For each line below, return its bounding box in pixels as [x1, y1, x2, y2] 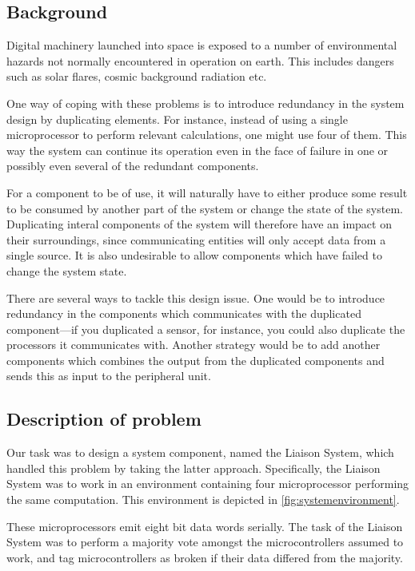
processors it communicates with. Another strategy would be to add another [6, 336, 381, 353]
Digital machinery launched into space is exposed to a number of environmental [6, 37, 397, 54]
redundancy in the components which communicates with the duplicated [6, 305, 361, 322]
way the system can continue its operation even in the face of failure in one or [6, 141, 389, 158]
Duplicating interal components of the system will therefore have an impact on [6, 216, 392, 232]
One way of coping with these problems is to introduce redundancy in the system [6, 94, 405, 111]
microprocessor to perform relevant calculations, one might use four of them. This [6, 126, 407, 143]
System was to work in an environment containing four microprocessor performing [6, 475, 409, 492]
